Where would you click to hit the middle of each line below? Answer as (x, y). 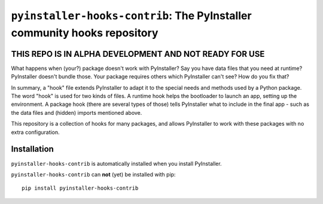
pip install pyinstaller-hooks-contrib (80, 188)
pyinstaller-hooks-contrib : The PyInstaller (131, 16)
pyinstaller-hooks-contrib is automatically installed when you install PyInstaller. (116, 163)
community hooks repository (85, 33)
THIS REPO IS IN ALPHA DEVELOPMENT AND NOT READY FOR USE (138, 54)
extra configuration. (35, 132)
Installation (32, 149)
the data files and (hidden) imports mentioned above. (77, 112)
